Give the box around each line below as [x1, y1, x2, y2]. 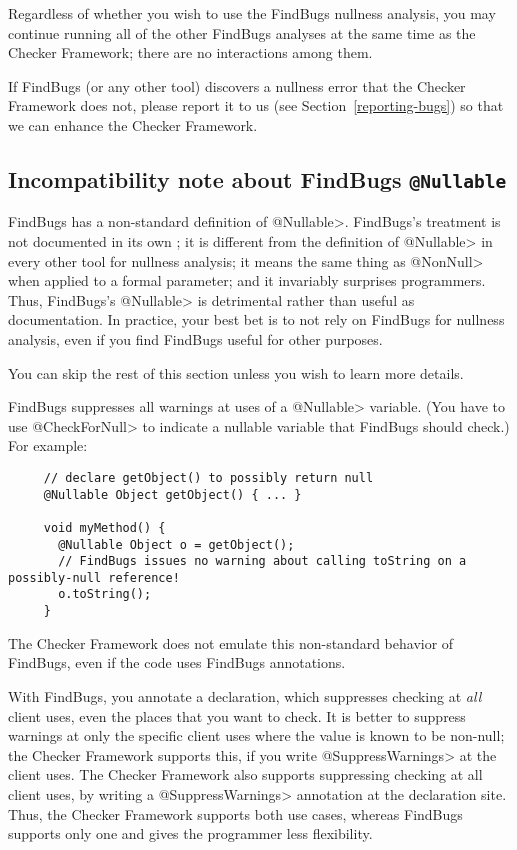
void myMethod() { [43, 520, 166, 535]
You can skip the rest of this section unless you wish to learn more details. [8, 362, 464, 383]
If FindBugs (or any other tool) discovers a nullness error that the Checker [8, 75, 466, 96]
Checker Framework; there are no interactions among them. [8, 42, 373, 63]
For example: [8, 435, 88, 456]
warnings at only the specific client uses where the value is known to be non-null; [8, 725, 505, 746]
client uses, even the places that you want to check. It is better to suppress [8, 705, 466, 726]
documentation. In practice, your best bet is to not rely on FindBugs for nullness [8, 309, 505, 330]
